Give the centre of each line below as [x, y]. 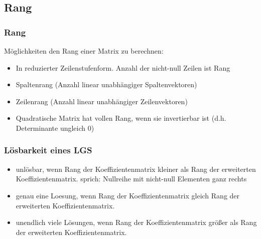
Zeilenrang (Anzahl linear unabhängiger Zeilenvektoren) [102, 101]
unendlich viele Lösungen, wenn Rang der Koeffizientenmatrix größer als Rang [136, 222]
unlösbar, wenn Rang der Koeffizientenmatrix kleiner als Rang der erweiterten [136, 169]
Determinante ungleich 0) [55, 128]
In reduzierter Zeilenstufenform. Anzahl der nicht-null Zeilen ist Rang [123, 67]
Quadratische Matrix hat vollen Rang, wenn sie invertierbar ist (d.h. [121, 118]
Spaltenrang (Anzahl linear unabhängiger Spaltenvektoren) [106, 84]
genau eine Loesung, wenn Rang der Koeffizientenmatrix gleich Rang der [128, 195]
